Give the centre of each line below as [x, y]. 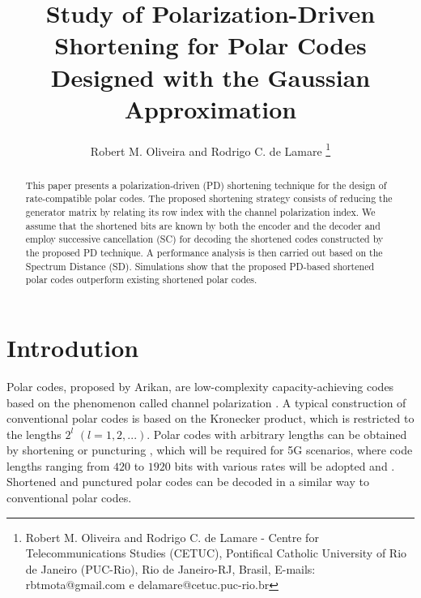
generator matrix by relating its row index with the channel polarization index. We [200, 212]
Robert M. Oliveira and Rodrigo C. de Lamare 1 [210, 149]
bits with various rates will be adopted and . [285, 465]
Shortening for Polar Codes [210, 45]
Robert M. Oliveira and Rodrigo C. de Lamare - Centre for [172, 537]
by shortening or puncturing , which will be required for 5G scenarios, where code [210, 450]
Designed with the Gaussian [210, 77]
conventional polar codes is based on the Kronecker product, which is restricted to [210, 418]
